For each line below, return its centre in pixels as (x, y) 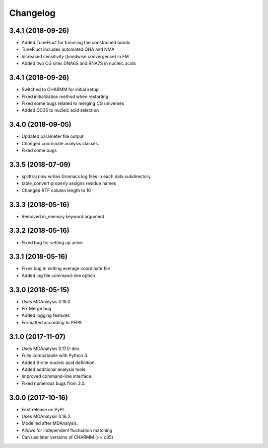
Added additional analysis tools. (54, 369)
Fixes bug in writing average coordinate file (66, 269)
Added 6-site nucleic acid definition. (59, 362)
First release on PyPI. (43, 409)
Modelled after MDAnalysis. (50, 423)
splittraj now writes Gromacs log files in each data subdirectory (86, 176)
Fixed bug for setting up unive (52, 242)
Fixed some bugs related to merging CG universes (73, 103)
